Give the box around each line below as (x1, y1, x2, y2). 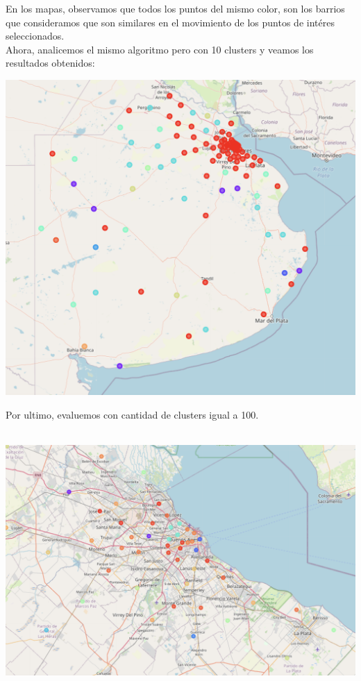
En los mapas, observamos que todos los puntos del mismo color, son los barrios (6, 1, 345, 15)
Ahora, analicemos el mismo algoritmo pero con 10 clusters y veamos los (6, 42, 314, 56)
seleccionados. (6, 28, 65, 43)
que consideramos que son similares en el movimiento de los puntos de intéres (6, 15, 335, 29)
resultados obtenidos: (6, 56, 95, 70)
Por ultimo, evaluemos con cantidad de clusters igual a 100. (6, 407, 259, 421)
